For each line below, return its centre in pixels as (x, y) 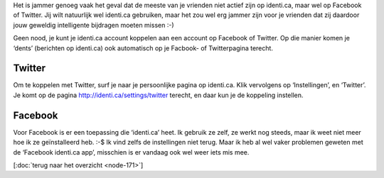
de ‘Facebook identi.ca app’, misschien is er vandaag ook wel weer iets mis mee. (131, 152)
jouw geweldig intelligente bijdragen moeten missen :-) (94, 25)
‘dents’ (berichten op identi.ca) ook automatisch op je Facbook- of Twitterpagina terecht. (143, 48)
